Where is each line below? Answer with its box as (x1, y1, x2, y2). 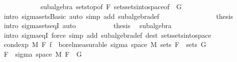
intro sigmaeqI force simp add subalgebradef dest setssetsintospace (3, 30, 212, 40)
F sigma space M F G (3, 48, 82, 59)
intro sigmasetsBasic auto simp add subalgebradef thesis (3, 11, 233, 21)
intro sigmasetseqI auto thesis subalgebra (3, 20, 172, 31)
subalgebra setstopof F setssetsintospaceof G (40, 1, 182, 11)
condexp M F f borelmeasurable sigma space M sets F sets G (3, 39, 206, 49)
